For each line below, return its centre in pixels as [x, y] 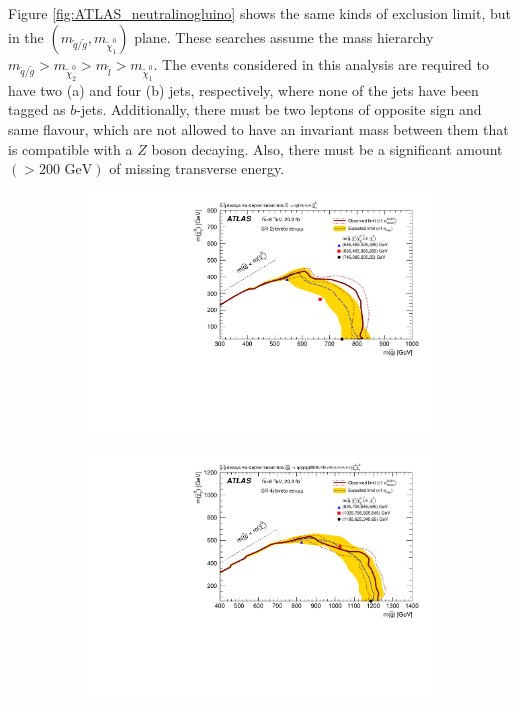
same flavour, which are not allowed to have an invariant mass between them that [258, 129]
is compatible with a [70, 148]
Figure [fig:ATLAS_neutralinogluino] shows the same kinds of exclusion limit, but [259, 13]
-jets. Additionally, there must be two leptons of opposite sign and [279, 109]
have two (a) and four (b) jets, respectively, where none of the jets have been [243, 89]
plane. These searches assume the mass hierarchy [284, 36]
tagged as [37, 109]
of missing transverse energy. [197, 168]
